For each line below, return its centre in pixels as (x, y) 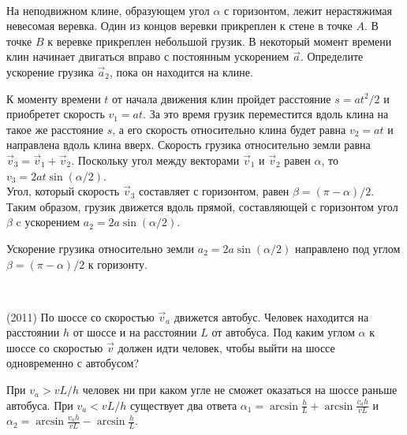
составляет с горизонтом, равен (214, 191)
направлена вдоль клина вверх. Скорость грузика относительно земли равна (189, 145)
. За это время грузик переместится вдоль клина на (266, 114)
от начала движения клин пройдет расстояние (222, 98)
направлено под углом (347, 248)
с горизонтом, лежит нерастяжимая (308, 10)
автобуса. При (40, 405)
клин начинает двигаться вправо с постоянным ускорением (148, 56)
